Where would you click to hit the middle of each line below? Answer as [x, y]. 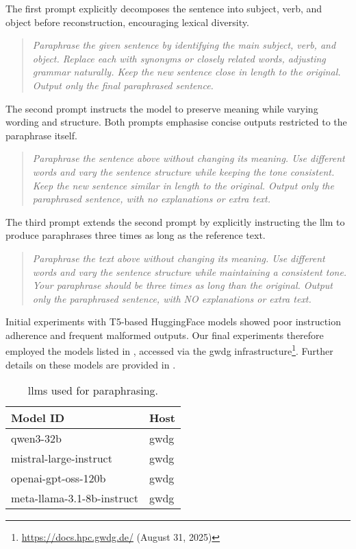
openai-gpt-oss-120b [59, 478]
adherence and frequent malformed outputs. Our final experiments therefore [165, 335]
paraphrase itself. [41, 135]
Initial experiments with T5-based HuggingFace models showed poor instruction [173, 322]
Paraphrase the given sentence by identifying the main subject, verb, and [184, 45]
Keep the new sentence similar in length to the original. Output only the [183, 185]
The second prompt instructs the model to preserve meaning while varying [162, 108]
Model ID [38, 418]
